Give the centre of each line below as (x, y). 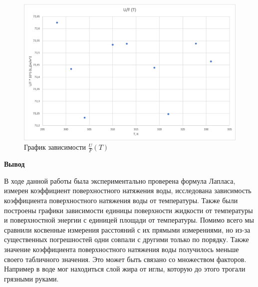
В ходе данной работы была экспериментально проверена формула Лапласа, (120, 180)
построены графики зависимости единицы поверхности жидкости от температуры (129, 210)
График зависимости (55, 147)
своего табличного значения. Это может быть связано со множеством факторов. (125, 259)
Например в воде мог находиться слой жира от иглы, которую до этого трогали (125, 269)
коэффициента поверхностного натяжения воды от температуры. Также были (121, 200)
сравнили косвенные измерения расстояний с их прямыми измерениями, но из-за (127, 229)
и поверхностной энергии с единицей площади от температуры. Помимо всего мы (129, 220)
